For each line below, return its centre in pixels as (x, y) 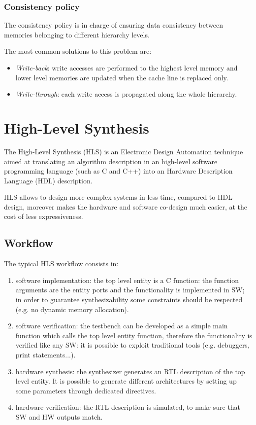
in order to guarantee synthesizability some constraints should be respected (129, 300)
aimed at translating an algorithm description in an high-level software (111, 161)
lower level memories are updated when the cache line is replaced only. (122, 77)
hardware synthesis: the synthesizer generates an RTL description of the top (130, 371)
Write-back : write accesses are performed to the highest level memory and (127, 68)
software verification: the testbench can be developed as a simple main (122, 326)
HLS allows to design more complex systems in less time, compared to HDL (118, 197)
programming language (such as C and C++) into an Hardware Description (118, 171)
